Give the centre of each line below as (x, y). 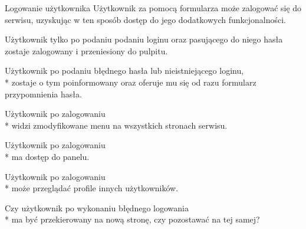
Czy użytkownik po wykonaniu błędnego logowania (97, 207)
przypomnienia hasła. (43, 94)
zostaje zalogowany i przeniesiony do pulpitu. (86, 50)
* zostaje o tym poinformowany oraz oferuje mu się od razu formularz (131, 82)
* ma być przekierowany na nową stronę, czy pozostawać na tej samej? (132, 219)
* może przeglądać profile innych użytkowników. (92, 188)
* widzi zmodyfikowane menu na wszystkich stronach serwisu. (116, 125)
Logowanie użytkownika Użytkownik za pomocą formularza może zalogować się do (153, 8)
